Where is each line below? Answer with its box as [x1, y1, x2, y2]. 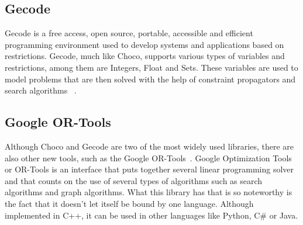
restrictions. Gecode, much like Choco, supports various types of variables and [5, 50, 285, 62]
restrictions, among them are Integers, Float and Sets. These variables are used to [5, 61, 298, 73]
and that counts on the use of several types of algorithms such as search [5, 174, 263, 186]
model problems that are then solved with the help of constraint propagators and [5, 72, 296, 85]
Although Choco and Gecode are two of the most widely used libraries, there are [5, 140, 294, 152]
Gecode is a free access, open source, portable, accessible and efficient [5, 27, 253, 39]
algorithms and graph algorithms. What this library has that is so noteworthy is [5, 186, 292, 198]
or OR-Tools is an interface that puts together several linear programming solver [5, 163, 294, 175]
